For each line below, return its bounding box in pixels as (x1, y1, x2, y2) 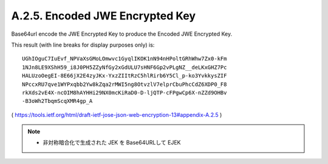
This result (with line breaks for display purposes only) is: (11, 41, 155, 48)
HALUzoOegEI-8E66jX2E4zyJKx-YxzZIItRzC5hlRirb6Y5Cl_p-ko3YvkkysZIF (22, 73, 227, 79)
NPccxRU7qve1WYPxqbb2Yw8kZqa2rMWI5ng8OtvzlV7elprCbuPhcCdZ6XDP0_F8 (22, 80, 227, 88)
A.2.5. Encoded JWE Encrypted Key (11, 9, 196, 22)
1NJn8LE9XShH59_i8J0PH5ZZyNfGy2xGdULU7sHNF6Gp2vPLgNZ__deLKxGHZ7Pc (22, 64, 227, 71)
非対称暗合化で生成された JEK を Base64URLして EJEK (43, 139, 182, 146)
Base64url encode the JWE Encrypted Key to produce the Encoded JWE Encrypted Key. (11, 30, 233, 38)
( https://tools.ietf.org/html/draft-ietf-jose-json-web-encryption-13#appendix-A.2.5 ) (11, 111, 222, 118)
